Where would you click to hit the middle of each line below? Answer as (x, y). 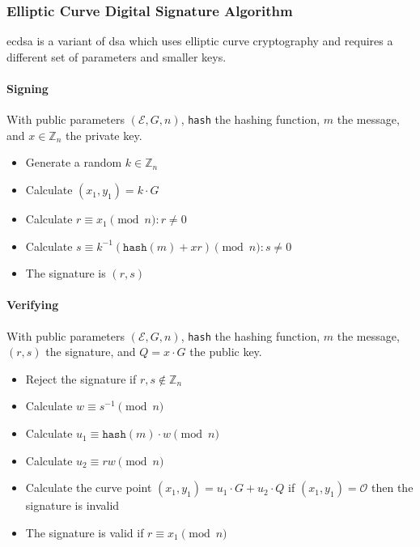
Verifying (33, 305)
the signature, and (91, 352)
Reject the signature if (81, 378)
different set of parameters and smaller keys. (117, 56)
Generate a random (74, 162)
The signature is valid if (85, 532)
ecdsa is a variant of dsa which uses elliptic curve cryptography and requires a (200, 41)
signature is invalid (72, 505)
